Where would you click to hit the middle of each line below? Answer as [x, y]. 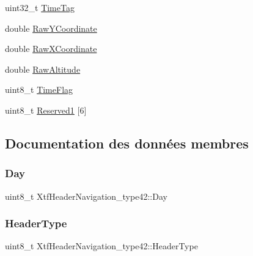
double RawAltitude [43, 69]
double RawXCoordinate [51, 49]
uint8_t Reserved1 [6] [46, 110]
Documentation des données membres [127, 143]
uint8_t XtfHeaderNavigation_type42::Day [86, 196]
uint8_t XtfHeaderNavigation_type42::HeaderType [101, 246]
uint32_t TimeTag [40, 7]
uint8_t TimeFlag [39, 90]
